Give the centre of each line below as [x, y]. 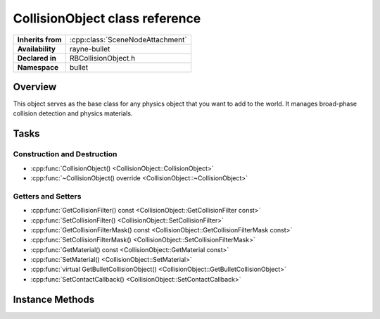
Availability [37, 49]
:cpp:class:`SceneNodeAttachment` [128, 39]
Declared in [37, 58]
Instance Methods [54, 299]
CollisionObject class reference [107, 18]
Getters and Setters [47, 196]
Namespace [38, 67]
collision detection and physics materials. [73, 113]
